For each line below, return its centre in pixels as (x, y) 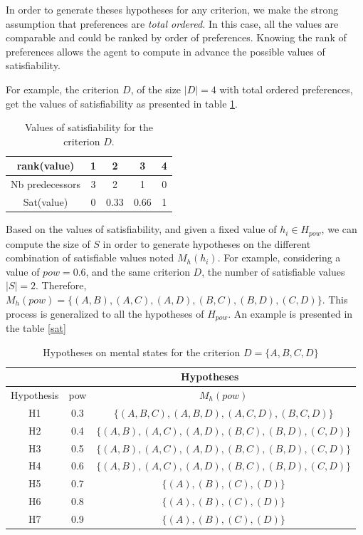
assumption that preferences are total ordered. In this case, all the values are (172, 23)
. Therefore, (61, 285)
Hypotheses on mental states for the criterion (142, 352)
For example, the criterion (63, 89)
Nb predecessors (46, 184)
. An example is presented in (290, 313)
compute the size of (48, 243)
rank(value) (46, 166)
